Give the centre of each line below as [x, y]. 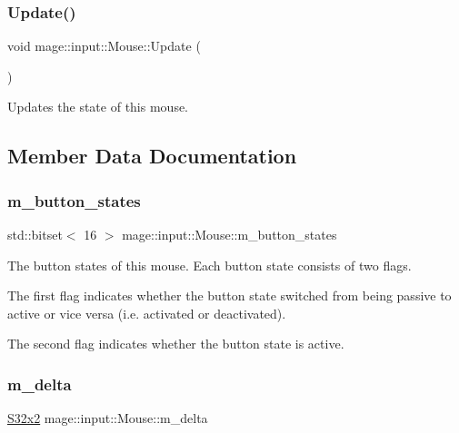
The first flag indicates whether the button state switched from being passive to [229, 295]
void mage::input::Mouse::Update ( [104, 46]
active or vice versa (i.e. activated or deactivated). [147, 313]
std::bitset [35, 234]
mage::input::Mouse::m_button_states [229, 234]
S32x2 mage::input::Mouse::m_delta [108, 418]
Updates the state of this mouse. [98, 107]
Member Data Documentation [152, 156]
